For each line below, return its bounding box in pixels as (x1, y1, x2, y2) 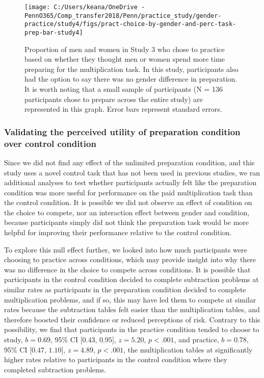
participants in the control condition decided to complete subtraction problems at (4, 274, 259, 285)
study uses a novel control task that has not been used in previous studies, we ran (4, 167, 260, 178)
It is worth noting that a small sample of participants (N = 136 (24, 84, 223, 94)
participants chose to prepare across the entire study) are (24, 93, 203, 104)
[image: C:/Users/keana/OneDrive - (24, 4, 145, 11)
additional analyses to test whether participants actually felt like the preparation (4, 177, 257, 188)
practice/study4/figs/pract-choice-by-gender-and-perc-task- (24, 20, 236, 28)
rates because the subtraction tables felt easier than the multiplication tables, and (4, 304, 260, 315)
